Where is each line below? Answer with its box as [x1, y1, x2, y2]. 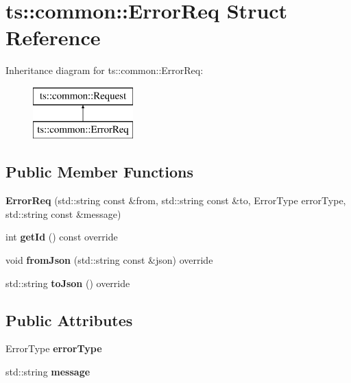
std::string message [5, 365, 90, 379]
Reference [5, 23, 101, 51]
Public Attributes [5, 309, 133, 330]
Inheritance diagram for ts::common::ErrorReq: [5, 63, 204, 77]
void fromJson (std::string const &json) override [5, 253, 213, 267]
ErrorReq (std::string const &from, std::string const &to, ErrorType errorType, [5, 193, 346, 208]
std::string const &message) [5, 206, 121, 221]
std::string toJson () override [5, 275, 130, 290]
